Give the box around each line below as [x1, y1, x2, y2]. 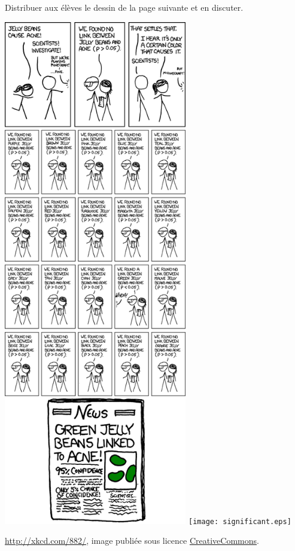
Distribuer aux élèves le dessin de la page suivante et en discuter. [5, 1, 244, 13]
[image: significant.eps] [188, 517, 291, 526]
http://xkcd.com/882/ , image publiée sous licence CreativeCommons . [5, 534, 259, 547]
